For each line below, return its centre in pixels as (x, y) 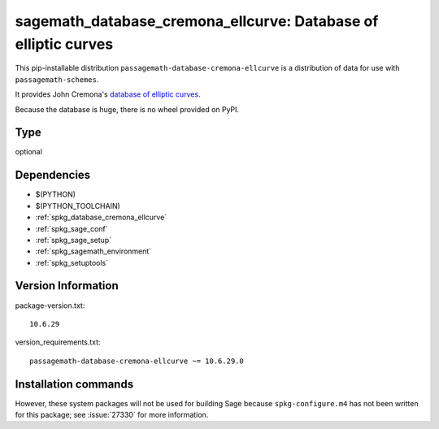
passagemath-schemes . (57, 79)
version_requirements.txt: (58, 342)
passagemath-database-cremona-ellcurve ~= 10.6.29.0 (137, 361)
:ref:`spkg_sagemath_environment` (93, 251)
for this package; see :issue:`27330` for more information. (112, 415)
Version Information (67, 286)
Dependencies (53, 175)
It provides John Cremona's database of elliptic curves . (108, 94)
